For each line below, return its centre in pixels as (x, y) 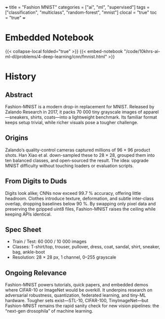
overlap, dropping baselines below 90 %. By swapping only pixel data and (81, 204)
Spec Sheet (23, 229)
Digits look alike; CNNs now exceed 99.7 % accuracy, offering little (73, 193)
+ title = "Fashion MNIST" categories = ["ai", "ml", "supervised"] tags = (77, 7)
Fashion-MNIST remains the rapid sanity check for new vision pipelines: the (82, 306)
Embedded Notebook (49, 38)
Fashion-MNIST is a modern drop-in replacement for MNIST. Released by (80, 106)
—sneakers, (17, 117)
